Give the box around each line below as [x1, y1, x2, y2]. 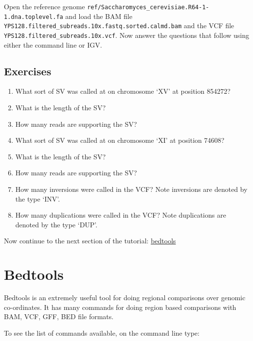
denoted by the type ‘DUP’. [15, 219, 98, 229]
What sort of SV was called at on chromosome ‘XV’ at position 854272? [15, 86, 231, 96]
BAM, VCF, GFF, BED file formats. [4, 311, 114, 322]
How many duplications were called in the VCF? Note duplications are [15, 210, 226, 220]
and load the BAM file [65, 11, 132, 21]
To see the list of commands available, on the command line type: [4, 327, 199, 338]
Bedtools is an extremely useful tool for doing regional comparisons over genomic [4, 292, 246, 303]
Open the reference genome [4, 1, 85, 11]
